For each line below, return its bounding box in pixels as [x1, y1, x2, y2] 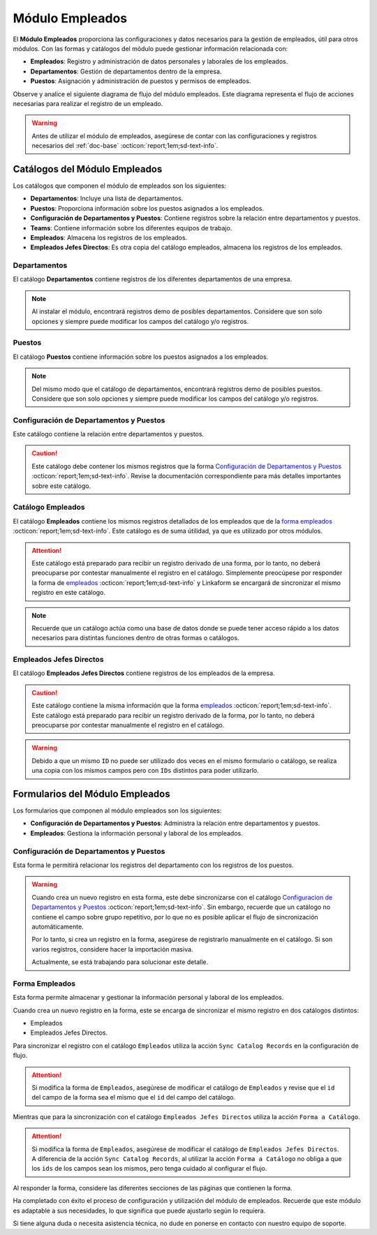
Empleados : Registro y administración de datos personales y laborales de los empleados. [30, 57, 288, 66]
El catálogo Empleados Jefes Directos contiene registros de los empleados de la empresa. [13, 669, 275, 677]
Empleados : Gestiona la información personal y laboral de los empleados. [30, 829, 244, 837]
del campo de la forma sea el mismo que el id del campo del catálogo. [31, 1093, 236, 1102]
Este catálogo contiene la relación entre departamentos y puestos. [13, 430, 205, 438]
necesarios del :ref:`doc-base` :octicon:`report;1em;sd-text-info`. [31, 142, 219, 150]
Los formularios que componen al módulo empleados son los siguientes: [13, 806, 222, 815]
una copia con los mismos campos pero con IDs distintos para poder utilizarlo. [31, 767, 259, 775]
